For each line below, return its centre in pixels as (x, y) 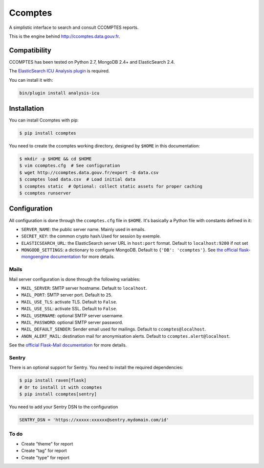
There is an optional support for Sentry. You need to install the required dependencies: (96, 368)
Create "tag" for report (44, 451)
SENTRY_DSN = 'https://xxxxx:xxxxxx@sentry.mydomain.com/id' (94, 420)
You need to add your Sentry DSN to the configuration (64, 407)
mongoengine (35, 257)
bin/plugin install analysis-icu (59, 93)
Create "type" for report (45, 457)
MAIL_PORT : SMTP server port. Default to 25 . (67, 295)
